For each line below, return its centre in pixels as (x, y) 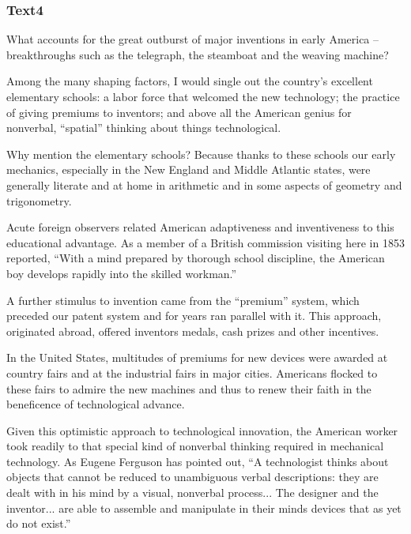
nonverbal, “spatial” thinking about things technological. (144, 128)
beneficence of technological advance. (96, 404)
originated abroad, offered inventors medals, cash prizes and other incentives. (193, 331)
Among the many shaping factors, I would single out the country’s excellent (190, 81)
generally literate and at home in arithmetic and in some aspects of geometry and (204, 184)
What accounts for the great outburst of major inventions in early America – (193, 39)
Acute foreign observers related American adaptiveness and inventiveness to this (200, 227)
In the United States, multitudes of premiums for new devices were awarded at (197, 357)
